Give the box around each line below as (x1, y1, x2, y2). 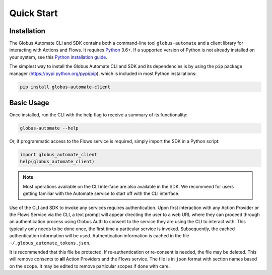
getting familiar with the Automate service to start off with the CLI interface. (23, 190, 180, 196)
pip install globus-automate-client (20, 84, 111, 90)
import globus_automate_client (20, 152, 98, 158)
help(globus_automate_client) (20, 159, 95, 165)
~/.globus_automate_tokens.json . (9, 240, 91, 246)
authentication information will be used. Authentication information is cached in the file (9, 233, 189, 239)
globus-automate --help (20, 125, 79, 131)
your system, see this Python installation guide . (9, 54, 108, 60)
